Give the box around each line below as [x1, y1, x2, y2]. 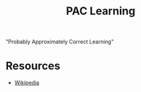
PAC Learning [66, 4, 136, 18]
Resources [5, 59, 61, 73]
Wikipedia [14, 79, 40, 87]
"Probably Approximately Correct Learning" [5, 38, 114, 46]
